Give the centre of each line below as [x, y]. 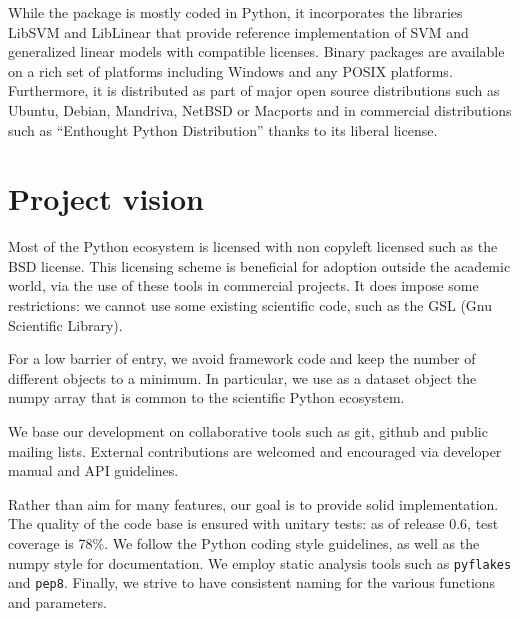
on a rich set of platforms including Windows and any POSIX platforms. [230, 70]
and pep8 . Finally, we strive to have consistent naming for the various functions [252, 582]
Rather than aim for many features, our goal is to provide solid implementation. [253, 503]
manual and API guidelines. [93, 470]
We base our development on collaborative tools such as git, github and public [248, 431]
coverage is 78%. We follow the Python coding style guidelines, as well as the [244, 543]
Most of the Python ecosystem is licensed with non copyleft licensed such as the [253, 246]
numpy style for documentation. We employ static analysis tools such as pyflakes [260, 562]
